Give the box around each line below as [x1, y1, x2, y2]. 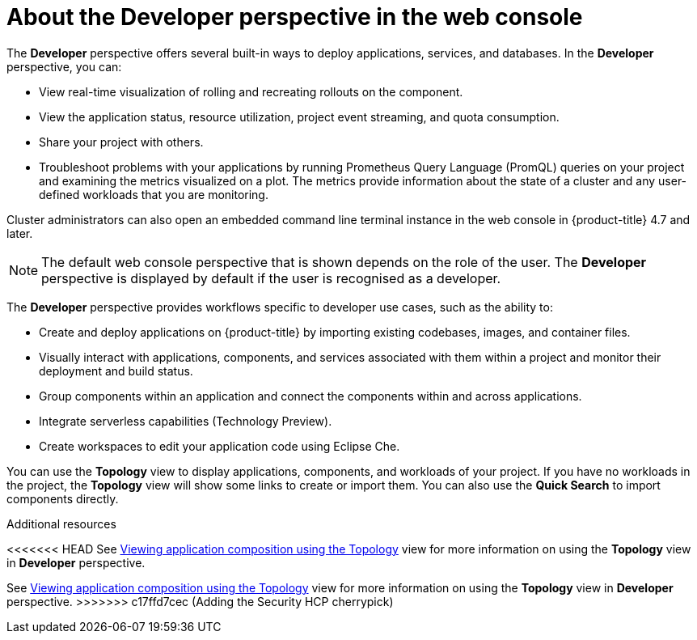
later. [6, 226, 33, 240]
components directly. [6, 491, 119, 506]
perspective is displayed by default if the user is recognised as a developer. [41, 269, 501, 286]
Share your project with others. [39, 134, 204, 149]
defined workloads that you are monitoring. [39, 187, 268, 201]
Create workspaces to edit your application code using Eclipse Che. [39, 439, 400, 453]
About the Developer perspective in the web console [6, 3, 583, 31]
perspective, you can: [6, 59, 122, 74]
